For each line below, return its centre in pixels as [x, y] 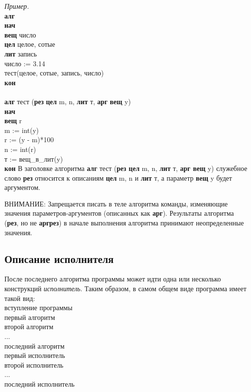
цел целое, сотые [30, 44]
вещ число [20, 34]
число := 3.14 [25, 63]
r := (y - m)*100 [29, 140]
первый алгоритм [30, 317]
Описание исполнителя [59, 258]
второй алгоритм [29, 327]
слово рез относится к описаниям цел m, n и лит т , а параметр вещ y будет [118, 177]
